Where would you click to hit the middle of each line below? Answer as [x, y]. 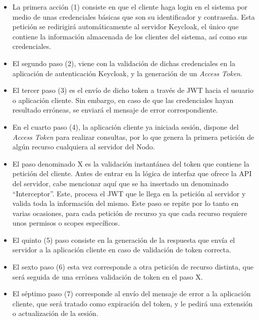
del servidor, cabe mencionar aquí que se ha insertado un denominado [120, 183]
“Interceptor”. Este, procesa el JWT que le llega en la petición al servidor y [129, 193]
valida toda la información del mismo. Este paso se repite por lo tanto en [125, 203]
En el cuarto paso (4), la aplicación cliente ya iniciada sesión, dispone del [125, 126]
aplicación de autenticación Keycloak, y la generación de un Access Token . [127, 73]
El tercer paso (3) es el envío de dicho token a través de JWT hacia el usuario [133, 90]
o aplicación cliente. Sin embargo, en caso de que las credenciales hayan [123, 100]
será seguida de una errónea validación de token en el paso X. [108, 276]
